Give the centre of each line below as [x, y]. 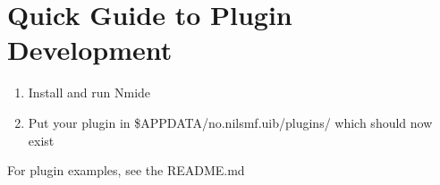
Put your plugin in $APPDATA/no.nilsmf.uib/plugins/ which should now [230, 122]
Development [90, 50]
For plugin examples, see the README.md [126, 170]
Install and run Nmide [89, 92]
